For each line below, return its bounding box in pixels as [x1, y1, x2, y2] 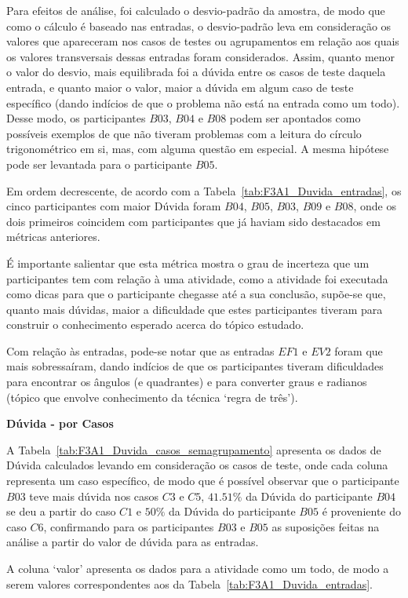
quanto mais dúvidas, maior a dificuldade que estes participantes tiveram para [6, 301, 383, 317]
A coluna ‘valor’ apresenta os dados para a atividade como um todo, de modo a [6, 560, 389, 576]
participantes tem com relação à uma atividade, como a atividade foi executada [6, 270, 388, 286]
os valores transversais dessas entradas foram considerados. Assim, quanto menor [6, 48, 395, 64]
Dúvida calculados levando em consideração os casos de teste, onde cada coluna [6, 457, 388, 473]
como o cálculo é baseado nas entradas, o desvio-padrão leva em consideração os [6, 17, 392, 34]
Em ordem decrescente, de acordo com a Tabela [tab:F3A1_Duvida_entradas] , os [6, 182, 402, 199]
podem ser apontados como [229, 110, 361, 126]
